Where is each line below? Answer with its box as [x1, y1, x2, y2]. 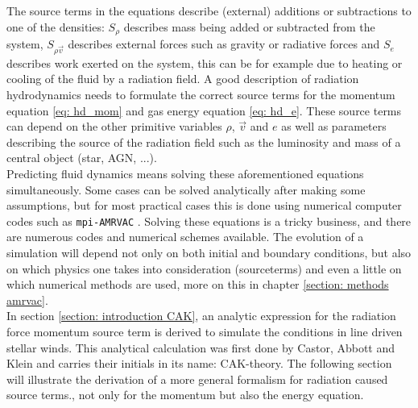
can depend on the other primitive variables [6, 118, 222, 135]
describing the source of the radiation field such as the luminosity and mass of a [6, 133, 401, 150]
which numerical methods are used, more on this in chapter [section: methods [6, 276, 389, 293]
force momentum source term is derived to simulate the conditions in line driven [6, 323, 403, 339]
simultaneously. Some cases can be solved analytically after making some [6, 181, 366, 198]
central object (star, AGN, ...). [6, 149, 157, 166]
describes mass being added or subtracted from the [123, 18, 375, 35]
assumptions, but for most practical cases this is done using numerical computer [6, 197, 402, 214]
